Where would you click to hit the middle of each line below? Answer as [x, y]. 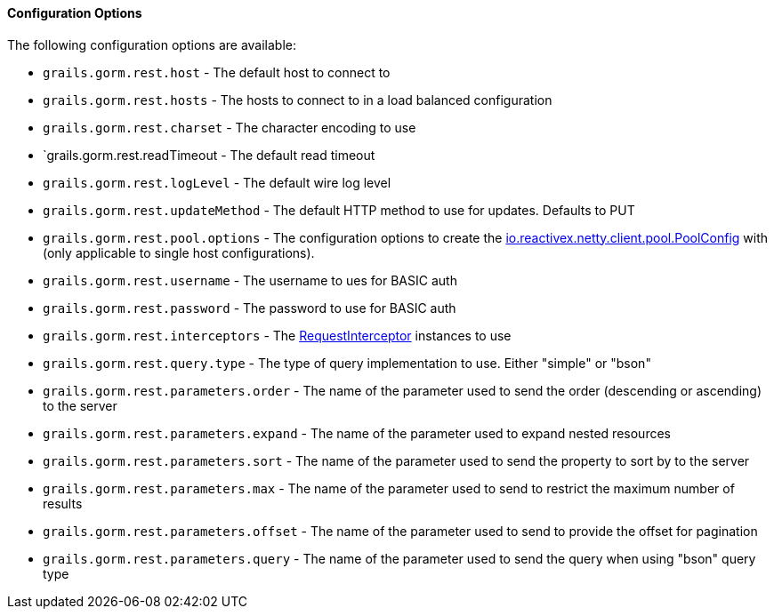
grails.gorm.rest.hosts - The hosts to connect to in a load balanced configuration [298, 100]
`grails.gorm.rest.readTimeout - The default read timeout [209, 155]
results [63, 503]
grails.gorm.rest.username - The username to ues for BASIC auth [250, 280]
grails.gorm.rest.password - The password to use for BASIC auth [250, 308]
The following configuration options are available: [152, 44]
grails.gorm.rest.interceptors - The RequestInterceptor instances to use [277, 335]
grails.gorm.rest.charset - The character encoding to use [230, 127]
